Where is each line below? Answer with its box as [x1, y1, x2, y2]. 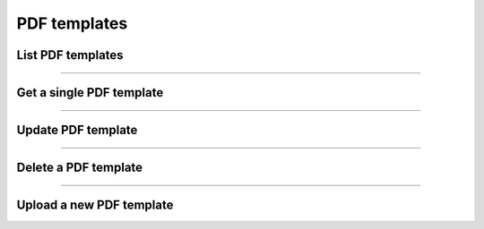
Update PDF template [16, 123, 138, 138]
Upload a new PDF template [16, 198, 174, 213]
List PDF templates [16, 47, 125, 63]
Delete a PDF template [16, 160, 143, 175]
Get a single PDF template [16, 85, 164, 100]
